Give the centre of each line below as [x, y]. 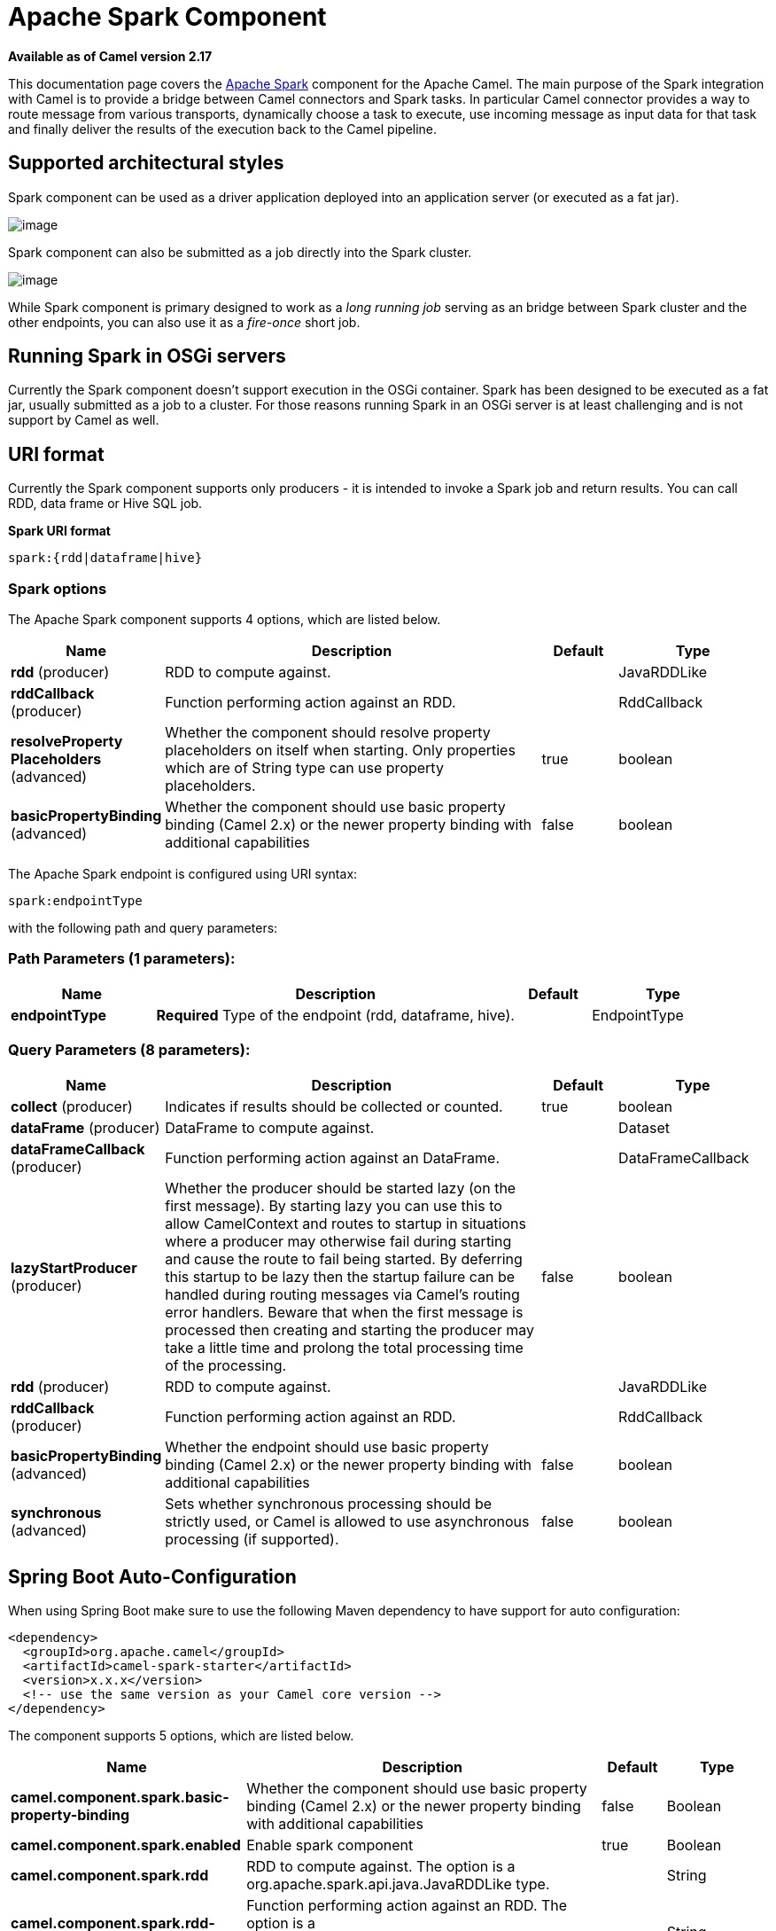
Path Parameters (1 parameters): [122, 959]
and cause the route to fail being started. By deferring [344, 1259]
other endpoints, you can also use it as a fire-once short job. [184, 322]
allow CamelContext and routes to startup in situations [345, 1223]
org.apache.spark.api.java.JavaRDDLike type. [398, 1884]
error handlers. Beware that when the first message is [344, 1312]
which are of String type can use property [304, 768]
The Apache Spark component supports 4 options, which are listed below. [225, 620]
